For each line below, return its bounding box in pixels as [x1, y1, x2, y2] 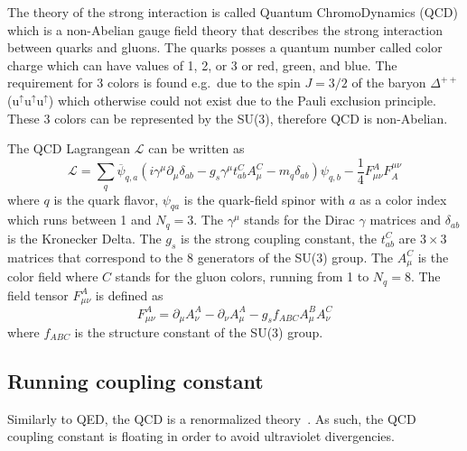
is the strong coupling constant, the [181, 228, 377, 247]
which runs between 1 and [7, 210, 152, 229]
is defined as [95, 285, 163, 304]
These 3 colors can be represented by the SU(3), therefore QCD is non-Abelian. [7, 108, 448, 127]
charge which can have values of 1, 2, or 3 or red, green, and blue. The [7, 55, 397, 74]
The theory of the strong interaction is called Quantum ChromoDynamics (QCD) [7, 3, 458, 21]
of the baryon [351, 73, 426, 92]
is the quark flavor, [53, 189, 159, 208]
